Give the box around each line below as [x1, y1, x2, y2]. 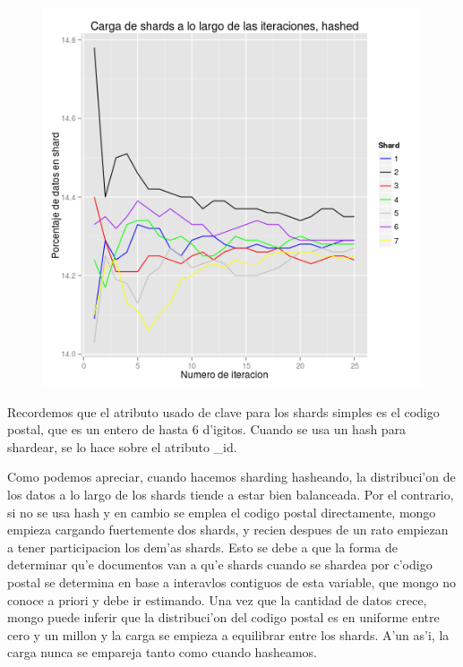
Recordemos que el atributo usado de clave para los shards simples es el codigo [7, 402, 440, 421]
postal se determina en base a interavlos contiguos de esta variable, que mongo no [7, 572, 457, 591]
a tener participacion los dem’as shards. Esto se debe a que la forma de [7, 537, 398, 556]
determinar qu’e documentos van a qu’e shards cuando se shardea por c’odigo [7, 555, 433, 574]
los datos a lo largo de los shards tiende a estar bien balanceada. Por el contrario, [7, 484, 454, 503]
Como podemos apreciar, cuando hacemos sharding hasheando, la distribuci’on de [7, 467, 456, 486]
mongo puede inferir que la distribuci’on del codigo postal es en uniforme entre [7, 608, 440, 627]
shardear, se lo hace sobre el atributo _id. [7, 437, 237, 456]
